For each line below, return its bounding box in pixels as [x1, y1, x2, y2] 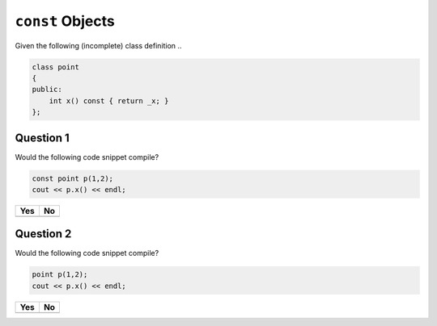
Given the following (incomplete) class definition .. [15, 40, 182, 50]
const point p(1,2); [32, 173, 113, 183]
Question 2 [15, 227, 72, 241]
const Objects [15, 12, 115, 30]
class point [32, 62, 80, 72]
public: [32, 85, 62, 94]
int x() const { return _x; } [49, 96, 169, 105]
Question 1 [15, 131, 70, 144]
